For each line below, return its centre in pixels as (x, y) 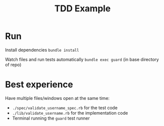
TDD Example (82, 9)
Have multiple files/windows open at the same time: (57, 98)
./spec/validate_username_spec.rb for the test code (65, 108)
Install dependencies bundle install (42, 50)
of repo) (13, 64)
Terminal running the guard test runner (51, 118)
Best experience (39, 85)
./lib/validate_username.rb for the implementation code (70, 113)
